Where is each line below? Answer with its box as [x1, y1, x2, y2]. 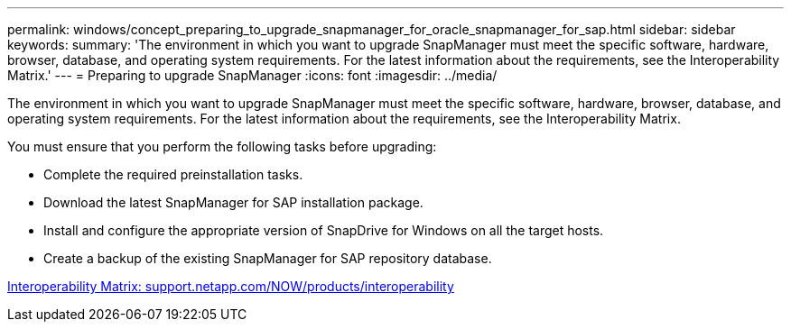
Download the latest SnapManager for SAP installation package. [43, 195, 423, 210]
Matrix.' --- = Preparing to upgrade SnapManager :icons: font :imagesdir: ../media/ [7, 68, 498, 83]
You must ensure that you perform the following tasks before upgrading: [7, 139, 437, 154]
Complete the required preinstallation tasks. [43, 167, 303, 182]
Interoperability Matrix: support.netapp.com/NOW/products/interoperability [7, 279, 454, 294]
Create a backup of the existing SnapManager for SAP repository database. [43, 251, 492, 266]
